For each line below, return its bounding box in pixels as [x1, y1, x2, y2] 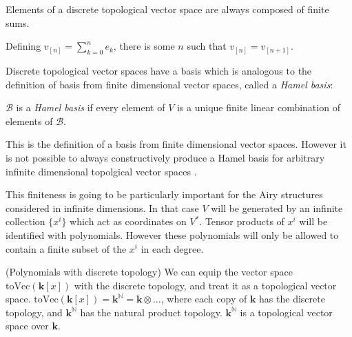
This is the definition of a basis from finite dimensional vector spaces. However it [6, 137, 346, 151]
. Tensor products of [199, 214, 284, 229]
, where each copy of [161, 291, 247, 306]
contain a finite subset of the [6, 241, 127, 256]
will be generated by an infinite [211, 200, 343, 215]
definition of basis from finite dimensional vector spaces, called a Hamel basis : [6, 77, 333, 91]
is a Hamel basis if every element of [16, 100, 165, 115]
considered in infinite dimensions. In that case [6, 200, 199, 215]
